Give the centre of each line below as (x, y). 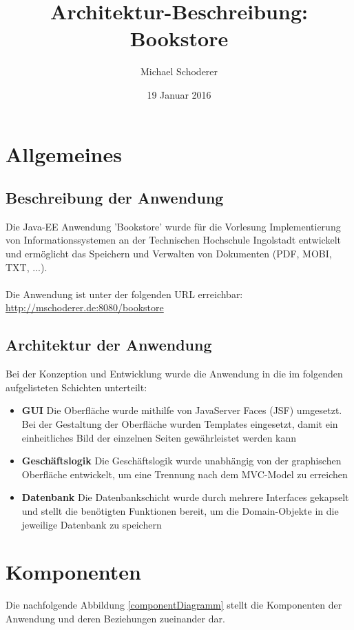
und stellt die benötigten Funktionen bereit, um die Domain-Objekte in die (180, 511)
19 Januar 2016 (179, 94)
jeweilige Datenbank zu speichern (92, 524)
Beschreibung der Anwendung (115, 198)
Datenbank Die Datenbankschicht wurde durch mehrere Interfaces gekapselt (185, 497)
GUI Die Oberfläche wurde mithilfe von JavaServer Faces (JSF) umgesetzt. (182, 410)
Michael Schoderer (179, 71)
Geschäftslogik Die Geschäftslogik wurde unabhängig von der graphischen (181, 461)
